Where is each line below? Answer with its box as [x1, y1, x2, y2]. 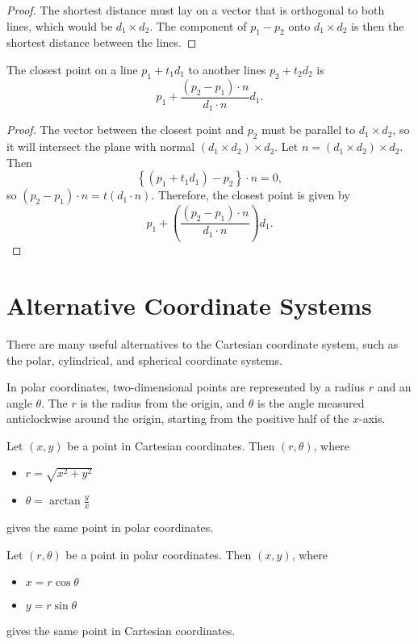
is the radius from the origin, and [80, 394, 245, 411]
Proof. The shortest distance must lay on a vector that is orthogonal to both [6, 2, 385, 18]
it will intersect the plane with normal [6, 138, 195, 155]
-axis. [359, 410, 386, 427]
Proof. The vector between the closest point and [6, 121, 245, 138]
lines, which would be [6, 17, 113, 34]
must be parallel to [261, 121, 356, 138]
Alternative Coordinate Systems [6, 288, 372, 321]
